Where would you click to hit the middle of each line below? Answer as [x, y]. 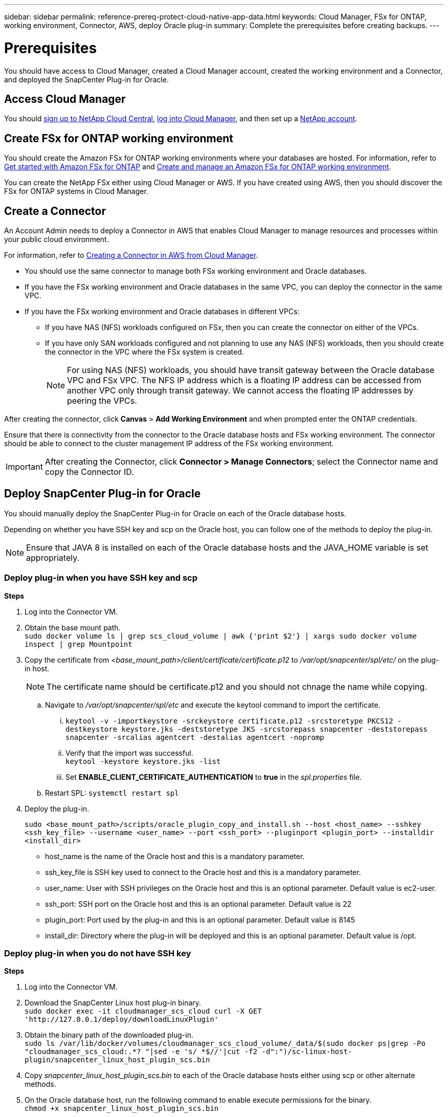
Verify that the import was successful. [129, 753]
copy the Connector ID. [89, 472]
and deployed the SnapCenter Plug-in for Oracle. [86, 79]
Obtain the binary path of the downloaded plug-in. [109, 1035]
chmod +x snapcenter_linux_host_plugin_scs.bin [122, 1109]
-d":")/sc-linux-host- [307, 1052]
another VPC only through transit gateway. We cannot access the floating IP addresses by [240, 391]
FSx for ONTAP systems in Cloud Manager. [76, 191]
